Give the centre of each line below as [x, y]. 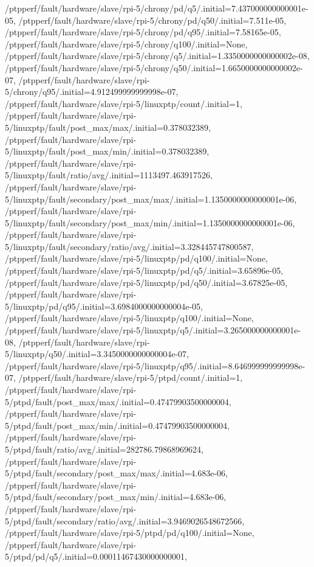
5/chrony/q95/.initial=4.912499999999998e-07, [92, 92]
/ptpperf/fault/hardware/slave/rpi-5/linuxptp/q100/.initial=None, [129, 318]
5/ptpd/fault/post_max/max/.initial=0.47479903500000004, [118, 401]
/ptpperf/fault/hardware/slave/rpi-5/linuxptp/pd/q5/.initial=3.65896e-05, [144, 270]
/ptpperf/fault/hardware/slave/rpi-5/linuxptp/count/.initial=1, [124, 103]
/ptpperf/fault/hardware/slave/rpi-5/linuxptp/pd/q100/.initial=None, [136, 258]
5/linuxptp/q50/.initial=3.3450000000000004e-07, [97, 354]
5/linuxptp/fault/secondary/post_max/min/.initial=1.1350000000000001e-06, [150, 222]
